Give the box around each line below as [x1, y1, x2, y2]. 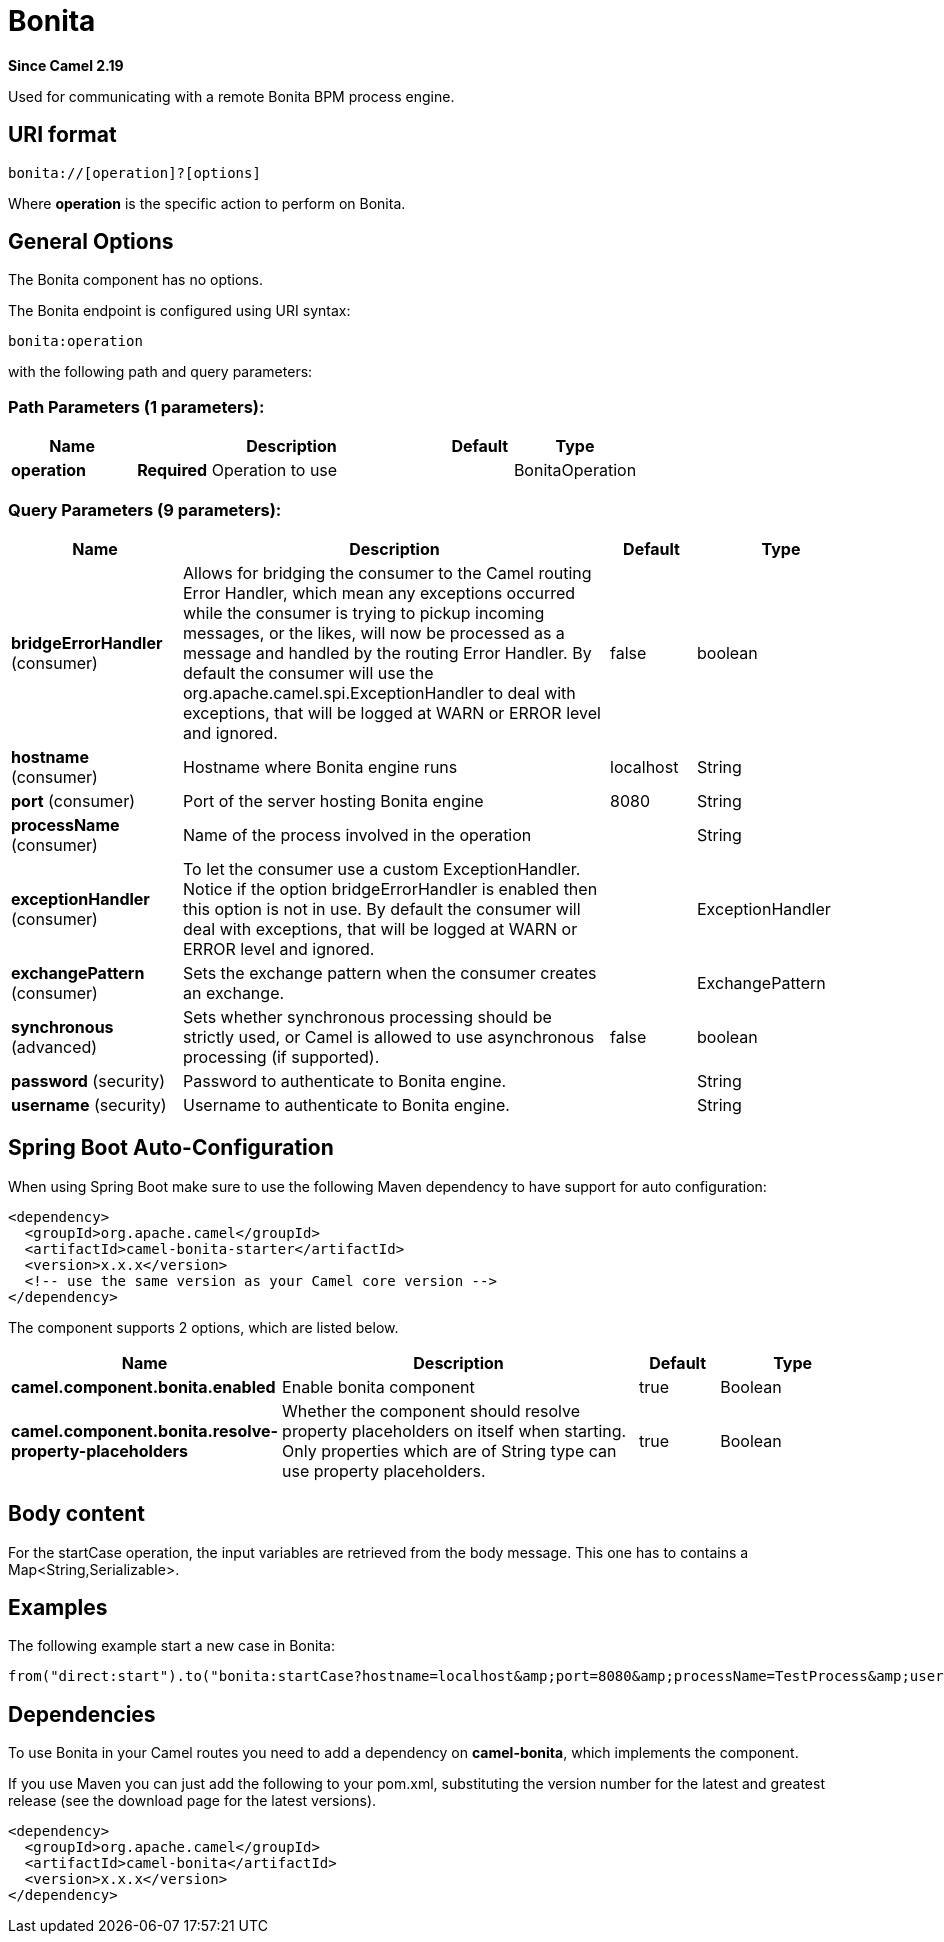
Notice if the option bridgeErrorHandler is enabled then [183, 878, 598, 899]
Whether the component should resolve [282, 1400, 581, 1421]
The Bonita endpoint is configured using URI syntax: [8, 302, 351, 320]
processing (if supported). [183, 1046, 380, 1067]
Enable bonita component [282, 1376, 475, 1397]
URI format [8, 122, 117, 148]
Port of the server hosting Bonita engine [183, 790, 484, 811]
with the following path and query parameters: [8, 363, 313, 381]
